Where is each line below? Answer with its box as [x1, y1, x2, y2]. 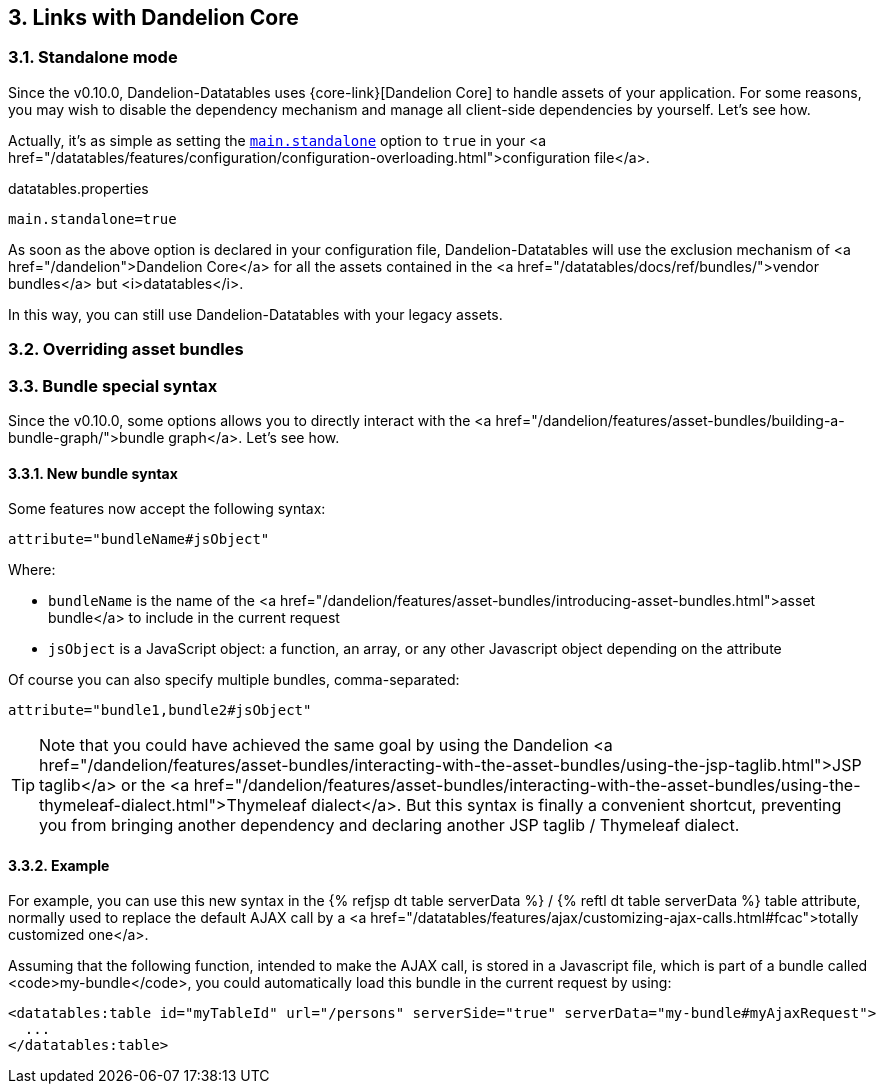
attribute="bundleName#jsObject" [8, 531, 270, 548]
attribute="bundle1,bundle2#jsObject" [8, 702, 312, 719]
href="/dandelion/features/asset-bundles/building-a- [495, 411, 845, 429]
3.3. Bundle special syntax [8, 375, 218, 396]
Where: [8, 561, 56, 579]
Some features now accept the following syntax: [8, 500, 326, 518]
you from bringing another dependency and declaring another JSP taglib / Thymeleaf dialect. [39, 815, 740, 836]
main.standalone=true [8, 210, 177, 227]
